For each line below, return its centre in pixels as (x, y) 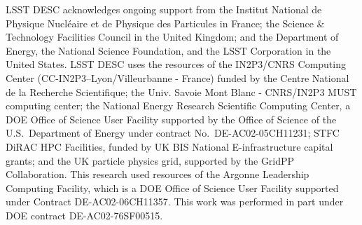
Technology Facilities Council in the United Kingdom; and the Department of (172, 37)
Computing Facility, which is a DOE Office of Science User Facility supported (172, 187)
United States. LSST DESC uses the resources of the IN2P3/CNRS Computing (176, 64)
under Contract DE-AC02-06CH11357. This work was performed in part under (175, 202)
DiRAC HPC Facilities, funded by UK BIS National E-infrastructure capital (169, 146)
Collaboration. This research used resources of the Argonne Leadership (158, 174)
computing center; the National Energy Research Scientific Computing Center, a (178, 105)
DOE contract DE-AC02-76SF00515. (84, 215)
